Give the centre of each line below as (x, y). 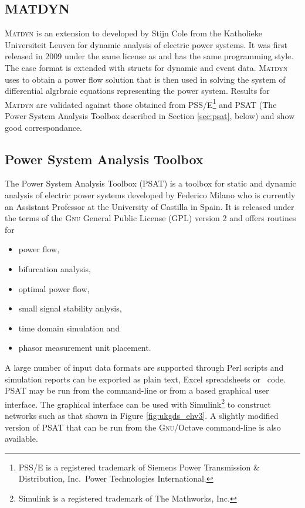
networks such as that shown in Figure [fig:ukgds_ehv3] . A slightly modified (142, 415)
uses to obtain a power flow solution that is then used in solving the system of (145, 79)
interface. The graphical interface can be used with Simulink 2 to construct (138, 403)
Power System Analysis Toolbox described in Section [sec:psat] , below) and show (150, 116)
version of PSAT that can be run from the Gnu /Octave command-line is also (143, 427)
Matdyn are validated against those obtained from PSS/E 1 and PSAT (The (141, 103)
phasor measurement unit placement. (85, 348)
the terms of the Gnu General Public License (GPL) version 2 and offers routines (150, 218)
